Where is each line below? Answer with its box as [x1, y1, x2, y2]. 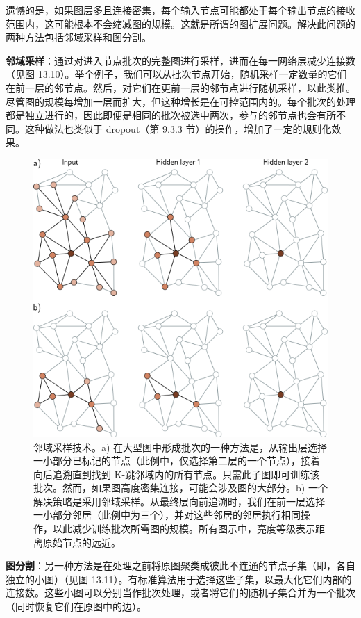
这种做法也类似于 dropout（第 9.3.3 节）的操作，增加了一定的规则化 [24, 121, 332, 136]
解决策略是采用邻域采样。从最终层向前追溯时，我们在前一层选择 [33, 494, 325, 508]
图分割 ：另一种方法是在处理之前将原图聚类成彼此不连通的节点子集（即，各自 [6, 558, 355, 573]
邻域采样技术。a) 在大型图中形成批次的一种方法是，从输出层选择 [33, 439, 328, 454]
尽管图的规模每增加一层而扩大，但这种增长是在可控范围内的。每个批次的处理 [6, 94, 355, 108]
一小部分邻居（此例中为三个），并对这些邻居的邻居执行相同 [33, 507, 301, 522]
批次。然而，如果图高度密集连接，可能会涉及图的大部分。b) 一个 [33, 480, 328, 495]
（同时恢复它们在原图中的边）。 [6, 599, 146, 614]
